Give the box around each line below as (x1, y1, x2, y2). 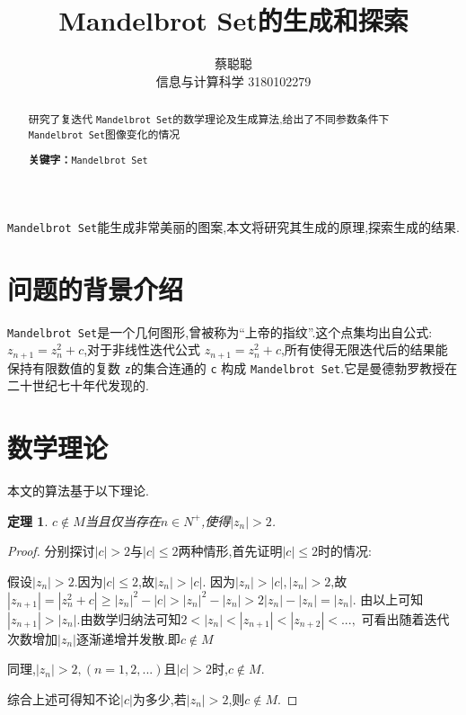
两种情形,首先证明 (178, 541, 283, 560)
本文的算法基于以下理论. (7, 481, 149, 500)
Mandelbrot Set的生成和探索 (58, 2, 409, 39)
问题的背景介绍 (7, 270, 184, 307)
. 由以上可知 (352, 589, 424, 608)
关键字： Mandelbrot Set (28, 152, 148, 168)
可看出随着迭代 (361, 609, 450, 628)
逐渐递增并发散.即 (75, 629, 180, 648)
